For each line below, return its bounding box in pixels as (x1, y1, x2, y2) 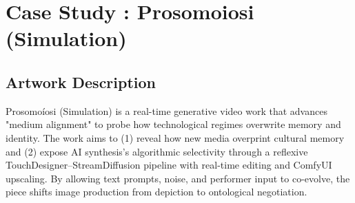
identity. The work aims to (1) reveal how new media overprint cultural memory (6, 130, 345, 145)
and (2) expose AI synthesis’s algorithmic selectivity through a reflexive (6, 144, 308, 158)
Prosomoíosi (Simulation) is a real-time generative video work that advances (6, 103, 327, 118)
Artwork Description (6, 71, 156, 92)
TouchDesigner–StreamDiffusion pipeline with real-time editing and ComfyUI (6, 158, 332, 172)
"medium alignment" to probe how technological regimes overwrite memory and (6, 117, 341, 131)
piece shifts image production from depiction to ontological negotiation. (6, 184, 307, 199)
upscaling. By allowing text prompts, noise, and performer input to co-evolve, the (6, 171, 350, 185)
